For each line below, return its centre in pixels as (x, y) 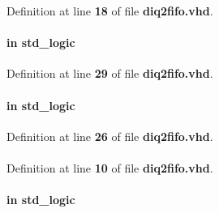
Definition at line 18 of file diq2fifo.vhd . (110, 11)
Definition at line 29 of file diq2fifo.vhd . (110, 73)
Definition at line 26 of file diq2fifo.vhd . (110, 136)
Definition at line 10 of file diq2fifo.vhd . (110, 167)
